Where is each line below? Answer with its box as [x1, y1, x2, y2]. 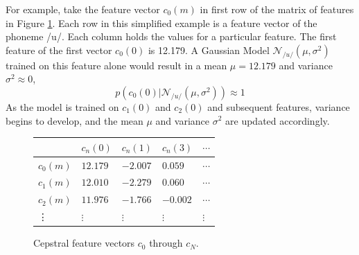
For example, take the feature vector [6, 2, 160, 16]
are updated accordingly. [225, 113, 330, 127]
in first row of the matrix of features [200, 2, 354, 16]
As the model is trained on [6, 99, 119, 114]
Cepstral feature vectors [33, 236, 135, 250]
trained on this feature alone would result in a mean [6, 58, 227, 72]
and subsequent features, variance [207, 99, 350, 114]
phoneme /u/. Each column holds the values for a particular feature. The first [6, 29, 337, 44]
